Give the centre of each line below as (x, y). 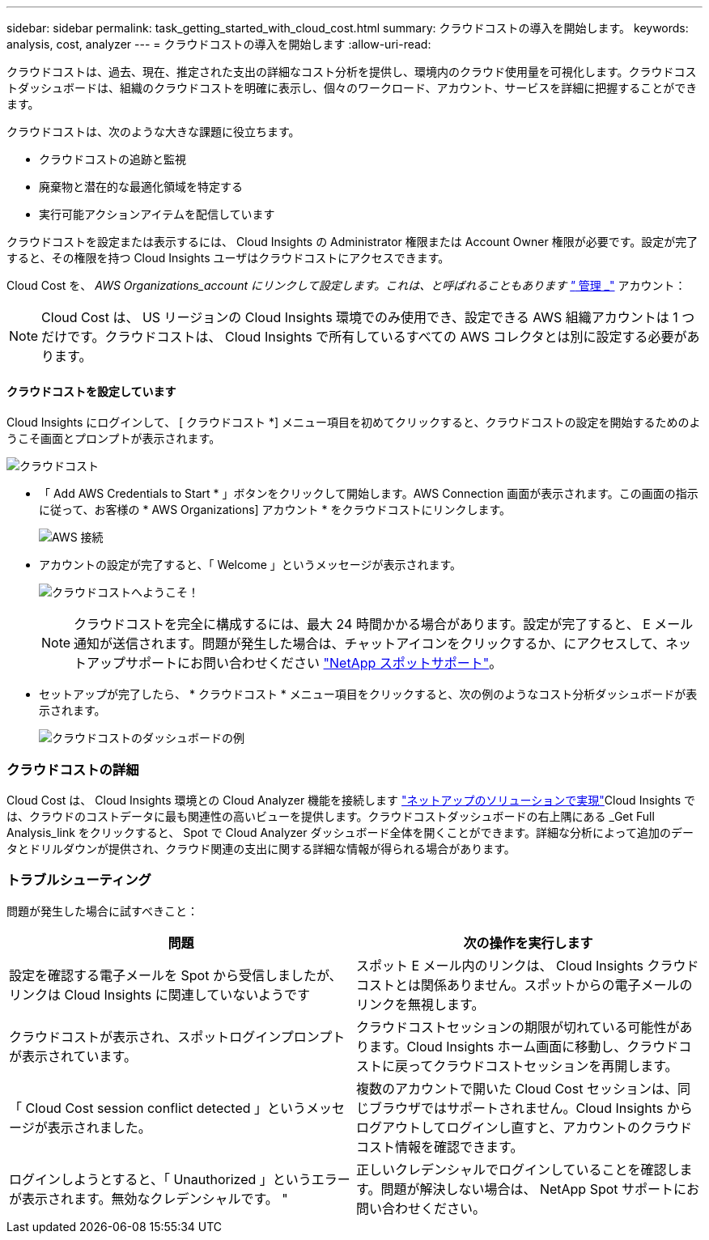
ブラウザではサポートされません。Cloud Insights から (531, 1108)
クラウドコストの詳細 (73, 769)
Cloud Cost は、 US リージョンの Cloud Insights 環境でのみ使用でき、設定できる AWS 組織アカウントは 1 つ (368, 317)
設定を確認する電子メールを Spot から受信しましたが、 (176, 975)
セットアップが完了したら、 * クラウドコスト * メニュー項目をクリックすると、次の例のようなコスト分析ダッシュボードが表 (368, 694)
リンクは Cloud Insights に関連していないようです (159, 994)
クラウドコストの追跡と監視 (113, 159)
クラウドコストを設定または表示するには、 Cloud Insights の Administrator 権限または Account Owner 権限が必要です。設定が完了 (352, 242)
